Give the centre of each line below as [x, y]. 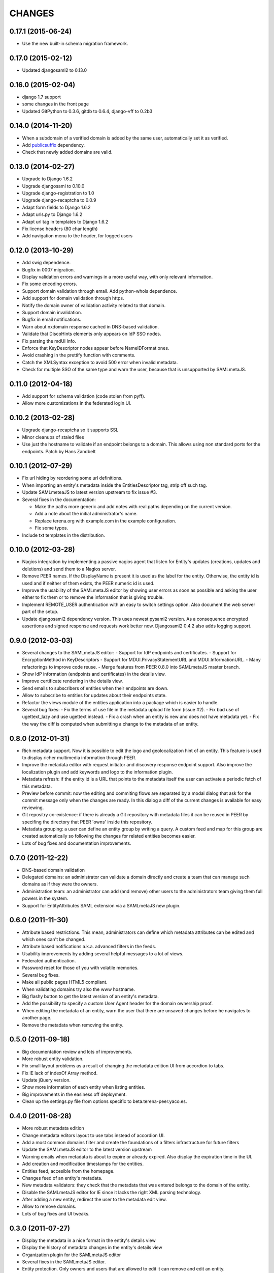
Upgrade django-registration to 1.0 [58, 193]
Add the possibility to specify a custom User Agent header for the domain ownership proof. [117, 1004]
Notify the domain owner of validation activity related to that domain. [94, 305]
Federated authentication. [49, 961]
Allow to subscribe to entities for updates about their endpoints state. [94, 696]
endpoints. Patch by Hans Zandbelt [59, 451]
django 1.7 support [41, 97]
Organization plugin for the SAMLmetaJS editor [72, 1255]
